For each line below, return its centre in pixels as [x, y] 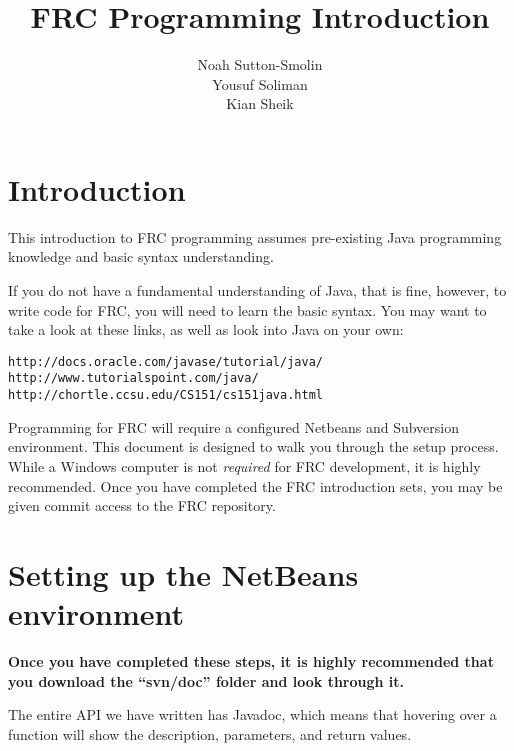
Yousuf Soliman [260, 83]
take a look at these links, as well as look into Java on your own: [206, 329]
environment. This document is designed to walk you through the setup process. [253, 446]
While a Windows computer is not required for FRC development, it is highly [244, 465]
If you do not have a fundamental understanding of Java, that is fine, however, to [257, 290]
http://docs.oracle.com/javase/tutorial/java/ [165, 361]
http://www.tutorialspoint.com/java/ [133, 378]
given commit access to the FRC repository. [142, 505]
